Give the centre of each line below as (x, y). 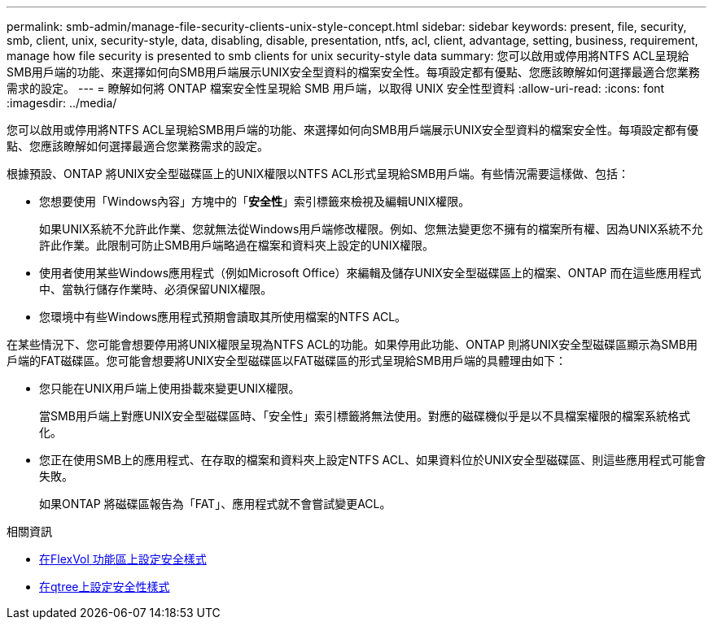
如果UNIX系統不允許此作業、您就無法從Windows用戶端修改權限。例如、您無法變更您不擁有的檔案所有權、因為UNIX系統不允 (371, 229)
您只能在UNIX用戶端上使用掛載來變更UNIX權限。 (170, 388)
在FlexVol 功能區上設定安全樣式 (123, 559)
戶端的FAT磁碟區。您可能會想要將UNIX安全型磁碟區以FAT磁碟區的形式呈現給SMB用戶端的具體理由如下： (287, 361)
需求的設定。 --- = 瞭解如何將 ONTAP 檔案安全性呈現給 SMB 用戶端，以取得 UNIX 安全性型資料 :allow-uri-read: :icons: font (336, 88)
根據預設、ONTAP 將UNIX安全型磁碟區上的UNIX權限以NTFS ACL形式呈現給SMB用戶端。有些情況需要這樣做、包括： (318, 174)
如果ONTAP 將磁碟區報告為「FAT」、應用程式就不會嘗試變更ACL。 (215, 504)
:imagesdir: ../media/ (62, 103)
